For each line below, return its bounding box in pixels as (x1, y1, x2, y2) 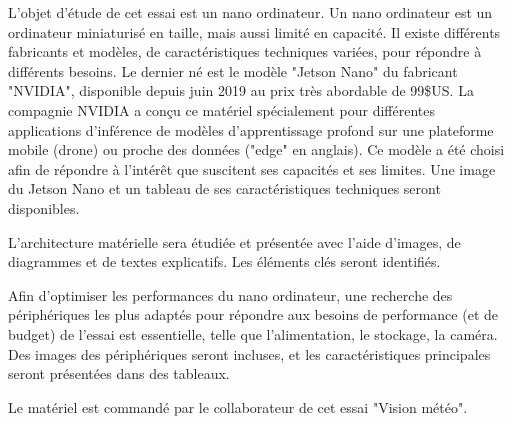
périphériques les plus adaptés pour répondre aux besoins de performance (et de (8, 304, 498, 325)
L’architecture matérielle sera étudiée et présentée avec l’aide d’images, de (8, 231, 461, 252)
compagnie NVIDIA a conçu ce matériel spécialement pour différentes (8, 99, 436, 120)
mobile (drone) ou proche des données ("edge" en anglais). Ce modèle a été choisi (8, 139, 505, 160)
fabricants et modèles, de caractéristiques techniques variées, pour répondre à (8, 41, 482, 62)
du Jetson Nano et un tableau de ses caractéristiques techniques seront (8, 178, 441, 199)
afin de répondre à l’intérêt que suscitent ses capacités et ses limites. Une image (8, 158, 496, 179)
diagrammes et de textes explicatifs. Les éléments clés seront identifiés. (8, 251, 441, 272)
